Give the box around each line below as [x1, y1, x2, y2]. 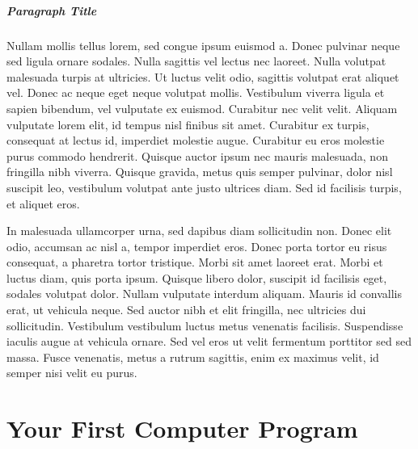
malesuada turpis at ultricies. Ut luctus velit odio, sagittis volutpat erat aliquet [6, 68, 399, 85]
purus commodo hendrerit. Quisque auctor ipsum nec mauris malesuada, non [6, 147, 388, 164]
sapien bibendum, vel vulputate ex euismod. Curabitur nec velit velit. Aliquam [6, 99, 398, 116]
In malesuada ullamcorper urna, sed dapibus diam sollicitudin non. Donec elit [6, 222, 392, 239]
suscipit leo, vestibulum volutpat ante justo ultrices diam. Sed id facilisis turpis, [6, 178, 402, 195]
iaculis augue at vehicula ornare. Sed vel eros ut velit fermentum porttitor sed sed [6, 333, 412, 350]
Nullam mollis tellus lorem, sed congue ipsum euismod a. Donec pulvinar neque [6, 36, 400, 53]
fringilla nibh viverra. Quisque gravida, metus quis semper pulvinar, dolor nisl [6, 163, 393, 180]
